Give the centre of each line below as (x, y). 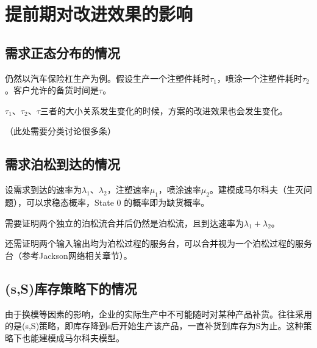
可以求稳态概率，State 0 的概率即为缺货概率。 (118, 202)
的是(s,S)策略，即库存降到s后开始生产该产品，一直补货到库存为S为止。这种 (154, 326)
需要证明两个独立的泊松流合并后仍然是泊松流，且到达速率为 (124, 223)
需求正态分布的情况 (62, 52)
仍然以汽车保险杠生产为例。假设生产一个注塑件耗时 (107, 78)
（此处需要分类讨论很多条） (60, 131)
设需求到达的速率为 (43, 190)
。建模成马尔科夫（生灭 (257, 190)
